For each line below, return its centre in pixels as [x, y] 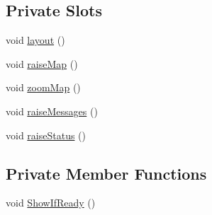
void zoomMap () [43, 87]
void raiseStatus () [46, 135]
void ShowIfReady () [51, 203]
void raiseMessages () [52, 111]
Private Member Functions [106, 173]
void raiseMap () [42, 63]
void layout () [35, 40]
